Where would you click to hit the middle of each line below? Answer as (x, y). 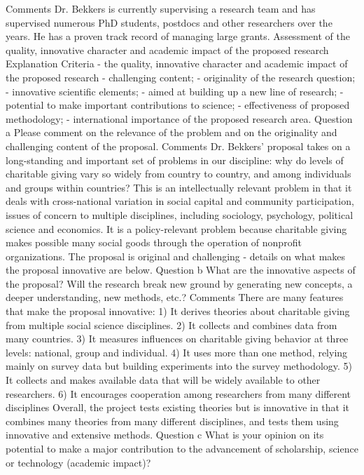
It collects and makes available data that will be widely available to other (163, 380)
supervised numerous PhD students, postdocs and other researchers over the (169, 22)
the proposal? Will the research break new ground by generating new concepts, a (179, 283)
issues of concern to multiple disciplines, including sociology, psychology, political (180, 214)
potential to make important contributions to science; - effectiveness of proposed (178, 105)
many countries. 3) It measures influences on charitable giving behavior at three (177, 339)
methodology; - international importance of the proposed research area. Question (179, 118)
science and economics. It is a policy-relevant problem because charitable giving (176, 228)
